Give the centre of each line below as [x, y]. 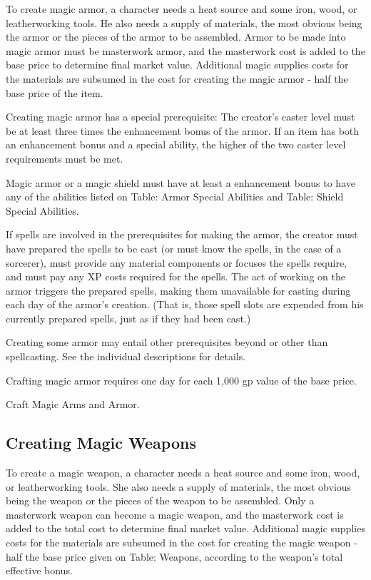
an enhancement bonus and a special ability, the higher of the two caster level [176, 144]
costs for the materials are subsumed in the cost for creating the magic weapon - [182, 543]
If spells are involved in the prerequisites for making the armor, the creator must [182, 234]
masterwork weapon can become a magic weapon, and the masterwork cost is [175, 514]
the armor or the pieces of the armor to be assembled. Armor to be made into [176, 37]
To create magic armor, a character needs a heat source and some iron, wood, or [182, 9]
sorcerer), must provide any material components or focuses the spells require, [176, 262]
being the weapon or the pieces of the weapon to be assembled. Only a [160, 500]
